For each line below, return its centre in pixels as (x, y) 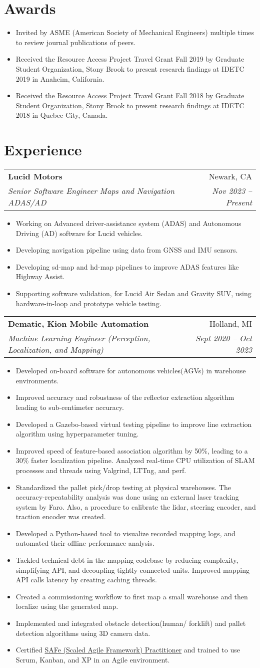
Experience (43, 150)
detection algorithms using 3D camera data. (83, 633)
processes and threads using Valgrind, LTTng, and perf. (101, 470)
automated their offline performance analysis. (85, 543)
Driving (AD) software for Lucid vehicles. (79, 233)
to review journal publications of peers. (75, 42)
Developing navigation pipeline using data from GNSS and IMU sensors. (127, 250)
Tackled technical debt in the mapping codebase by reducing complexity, (127, 560)
